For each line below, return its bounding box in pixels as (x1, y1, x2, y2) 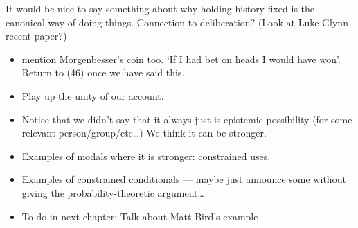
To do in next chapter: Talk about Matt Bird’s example (21, 209, 258, 223)
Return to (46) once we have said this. (21, 65, 185, 80)
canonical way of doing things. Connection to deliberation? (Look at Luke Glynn (6, 15, 348, 29)
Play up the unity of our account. (21, 88, 164, 103)
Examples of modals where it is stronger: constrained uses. (21, 148, 271, 163)
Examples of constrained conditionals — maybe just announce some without (21, 172, 346, 186)
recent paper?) (6, 28, 67, 43)
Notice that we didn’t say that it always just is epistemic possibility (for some (21, 112, 352, 126)
